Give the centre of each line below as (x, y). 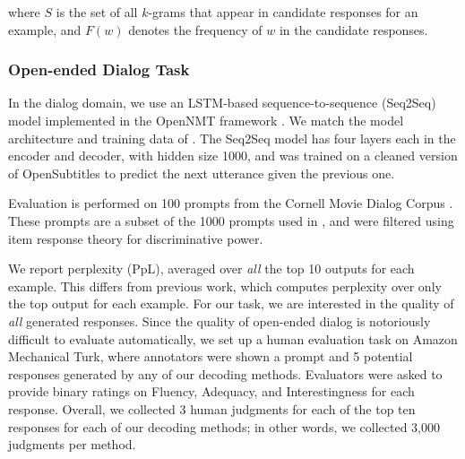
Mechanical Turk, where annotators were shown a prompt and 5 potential (211, 356)
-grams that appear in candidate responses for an (283, 12)
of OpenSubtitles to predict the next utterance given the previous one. (202, 173)
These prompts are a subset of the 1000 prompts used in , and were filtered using (231, 220)
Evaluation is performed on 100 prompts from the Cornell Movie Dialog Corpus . (231, 203)
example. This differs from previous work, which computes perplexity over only (225, 286)
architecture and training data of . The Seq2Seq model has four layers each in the (232, 138)
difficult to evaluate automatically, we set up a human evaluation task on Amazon (233, 338)
